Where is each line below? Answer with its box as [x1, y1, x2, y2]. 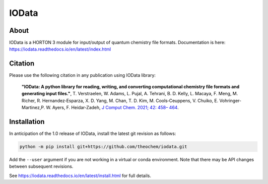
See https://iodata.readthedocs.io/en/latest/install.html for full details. [9, 173, 151, 179]
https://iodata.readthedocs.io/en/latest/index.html [9, 46, 111, 52]
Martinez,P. [21, 104, 45, 110]
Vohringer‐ [219, 97, 242, 104]
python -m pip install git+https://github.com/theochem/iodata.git [19, 144, 188, 149]
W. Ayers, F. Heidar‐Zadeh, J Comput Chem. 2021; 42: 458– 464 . [46, 104, 179, 110]
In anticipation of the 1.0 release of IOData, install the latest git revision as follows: [9, 130, 176, 136]
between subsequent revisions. [9, 164, 73, 170]
